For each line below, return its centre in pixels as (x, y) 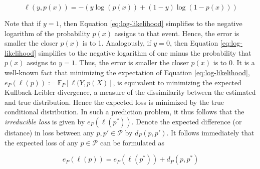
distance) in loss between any (49, 132)
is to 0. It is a (234, 62)
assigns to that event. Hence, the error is (177, 33)
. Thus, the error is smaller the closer (132, 62)
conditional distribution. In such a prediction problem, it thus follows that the (124, 112)
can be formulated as (132, 142)
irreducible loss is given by (45, 121)
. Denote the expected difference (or (187, 121)
